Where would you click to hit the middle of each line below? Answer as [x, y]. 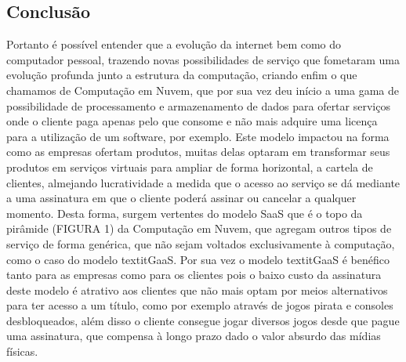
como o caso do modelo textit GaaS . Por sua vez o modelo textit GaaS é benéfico [198, 259]
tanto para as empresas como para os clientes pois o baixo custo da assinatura [194, 275]
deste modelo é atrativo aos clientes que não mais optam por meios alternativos [197, 290]
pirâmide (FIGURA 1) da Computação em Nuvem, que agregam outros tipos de [199, 228]
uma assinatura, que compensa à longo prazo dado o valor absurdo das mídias [194, 336]
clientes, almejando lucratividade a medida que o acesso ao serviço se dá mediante [203, 182]
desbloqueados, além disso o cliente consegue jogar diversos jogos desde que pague [203, 320]
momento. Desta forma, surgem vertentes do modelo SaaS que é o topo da [185, 213]
